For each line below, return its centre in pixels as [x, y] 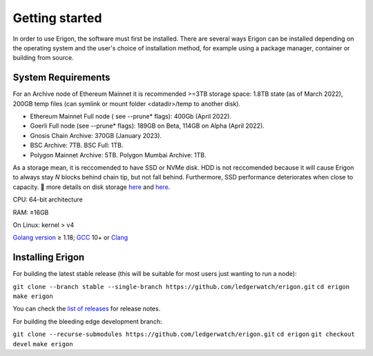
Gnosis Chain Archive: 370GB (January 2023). [96, 135]
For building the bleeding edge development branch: [87, 322]
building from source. [43, 58]
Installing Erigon [49, 258]
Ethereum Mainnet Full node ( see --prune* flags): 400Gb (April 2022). [131, 117]
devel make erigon [43, 344]
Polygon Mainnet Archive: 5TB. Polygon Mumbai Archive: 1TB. [118, 155]
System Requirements [61, 78]
